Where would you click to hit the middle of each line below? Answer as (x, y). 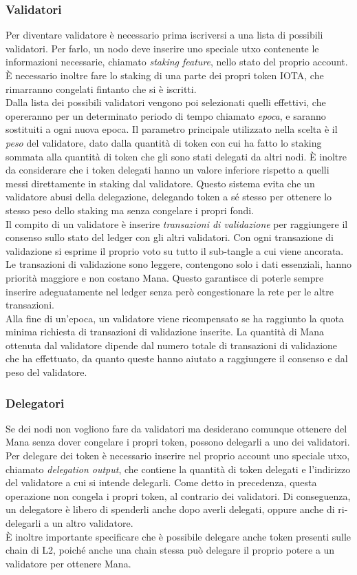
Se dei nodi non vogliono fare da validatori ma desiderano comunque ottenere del (176, 428)
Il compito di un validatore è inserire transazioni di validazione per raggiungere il (177, 223)
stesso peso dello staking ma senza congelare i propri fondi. (130, 210)
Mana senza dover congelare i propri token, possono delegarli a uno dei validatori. (178, 442)
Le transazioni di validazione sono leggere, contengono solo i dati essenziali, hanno (179, 264)
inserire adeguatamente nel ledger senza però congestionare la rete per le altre (170, 291)
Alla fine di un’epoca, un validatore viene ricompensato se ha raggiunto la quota (175, 318)
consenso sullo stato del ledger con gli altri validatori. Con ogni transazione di (170, 237)
